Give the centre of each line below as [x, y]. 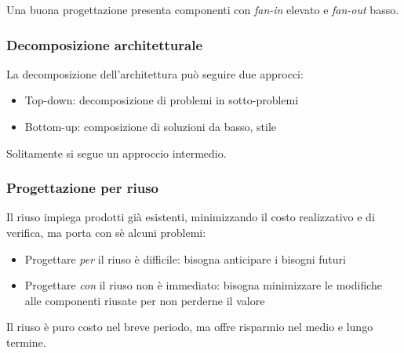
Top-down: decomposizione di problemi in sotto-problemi [162, 100]
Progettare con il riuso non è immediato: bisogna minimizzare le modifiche [204, 285]
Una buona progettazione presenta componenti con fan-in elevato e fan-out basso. [203, 9]
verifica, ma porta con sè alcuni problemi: [106, 232]
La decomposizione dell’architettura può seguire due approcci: [155, 73]
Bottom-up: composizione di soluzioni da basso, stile [151, 126]
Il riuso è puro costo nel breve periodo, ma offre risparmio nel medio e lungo [190, 327]
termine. [26, 342]
